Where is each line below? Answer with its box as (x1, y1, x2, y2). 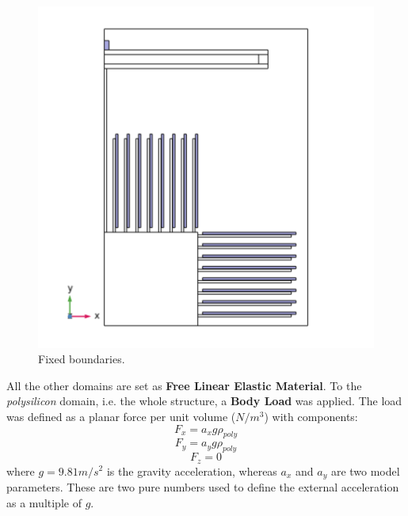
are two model (330, 462, 400, 479)
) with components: (264, 408, 358, 424)
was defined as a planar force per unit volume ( (6, 408, 236, 424)
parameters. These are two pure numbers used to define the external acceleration (6, 479, 399, 495)
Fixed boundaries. (38, 351, 125, 367)
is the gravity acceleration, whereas (106, 462, 277, 479)
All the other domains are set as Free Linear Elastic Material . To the (6, 377, 362, 393)
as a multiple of (6, 494, 82, 510)
